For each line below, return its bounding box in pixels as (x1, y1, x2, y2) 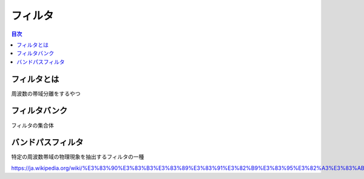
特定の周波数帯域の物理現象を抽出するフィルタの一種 (11, 153, 144, 160)
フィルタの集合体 (11, 122, 54, 129)
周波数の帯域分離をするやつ (11, 89, 81, 97)
